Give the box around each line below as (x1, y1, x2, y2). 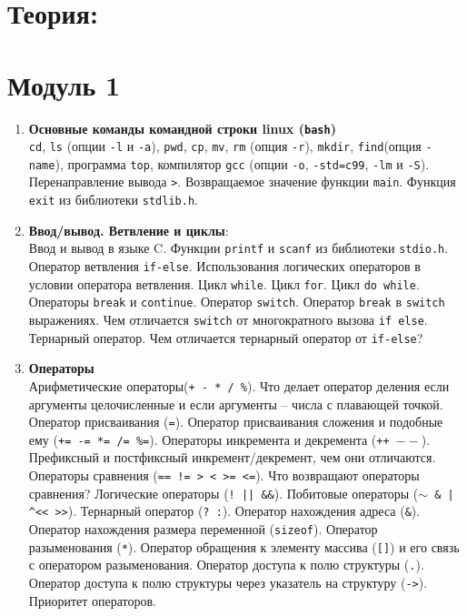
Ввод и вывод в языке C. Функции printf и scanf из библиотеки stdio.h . (28, 238, 449, 258)
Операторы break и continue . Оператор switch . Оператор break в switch (28, 292, 445, 311)
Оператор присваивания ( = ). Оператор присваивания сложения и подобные (28, 412, 443, 431)
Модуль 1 (7, 66, 121, 103)
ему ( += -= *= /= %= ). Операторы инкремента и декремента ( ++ (28, 429, 390, 449)
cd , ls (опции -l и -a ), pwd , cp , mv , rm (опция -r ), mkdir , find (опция (28, 136, 422, 156)
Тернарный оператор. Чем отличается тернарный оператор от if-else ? (28, 328, 423, 347)
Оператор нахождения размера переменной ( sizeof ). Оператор (28, 520, 378, 539)
